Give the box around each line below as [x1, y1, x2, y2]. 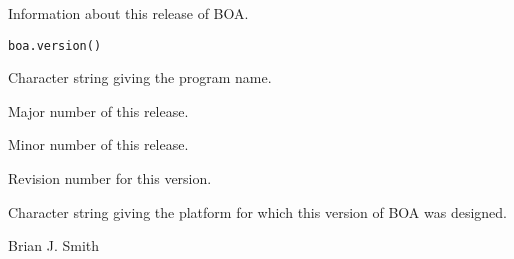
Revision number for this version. [8, 168, 212, 189]
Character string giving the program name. [8, 67, 272, 88]
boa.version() [8, 38, 102, 53]
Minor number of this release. [8, 134, 189, 155]
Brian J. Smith [8, 235, 100, 256]
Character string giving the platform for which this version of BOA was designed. [8, 201, 507, 222]
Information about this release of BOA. [8, 3, 249, 23]
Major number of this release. [8, 100, 189, 121]
